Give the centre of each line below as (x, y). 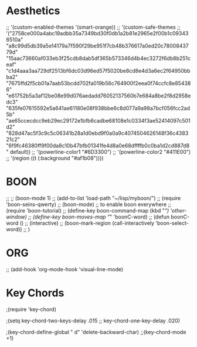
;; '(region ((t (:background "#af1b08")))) (55, 158)
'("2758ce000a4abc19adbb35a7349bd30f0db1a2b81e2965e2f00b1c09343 (97, 33)
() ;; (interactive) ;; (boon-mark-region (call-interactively (87, 223)
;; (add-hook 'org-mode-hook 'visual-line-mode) (65, 269)
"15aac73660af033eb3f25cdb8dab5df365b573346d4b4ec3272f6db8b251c (98, 58)
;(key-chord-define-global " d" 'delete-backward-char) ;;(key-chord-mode (96, 332)
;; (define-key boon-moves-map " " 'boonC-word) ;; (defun (99, 217)
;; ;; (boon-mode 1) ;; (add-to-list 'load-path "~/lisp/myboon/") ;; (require (94, 198)
